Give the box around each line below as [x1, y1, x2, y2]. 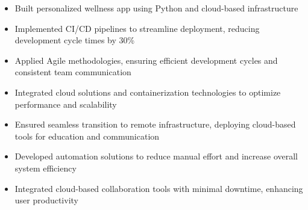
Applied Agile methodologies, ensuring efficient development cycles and [14, 54, 278, 66]
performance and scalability [14, 97, 117, 110]
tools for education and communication [14, 129, 160, 142]
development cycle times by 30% [14, 34, 135, 46]
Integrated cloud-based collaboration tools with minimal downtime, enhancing [14, 182, 303, 194]
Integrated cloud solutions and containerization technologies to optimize [14, 85, 281, 98]
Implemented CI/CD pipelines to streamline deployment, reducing [14, 22, 260, 34]
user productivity [14, 194, 78, 206]
